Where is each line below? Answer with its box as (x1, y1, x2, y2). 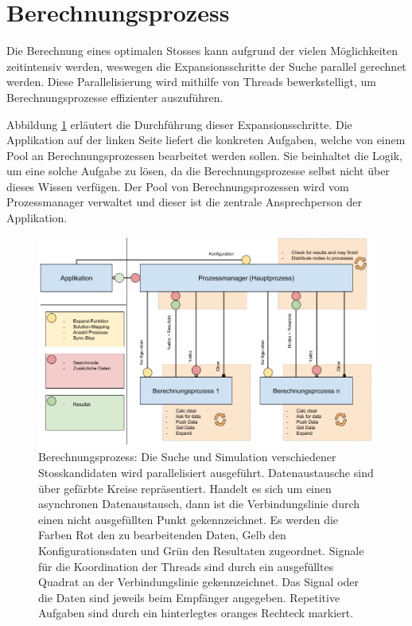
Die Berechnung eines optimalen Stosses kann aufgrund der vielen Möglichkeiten (6, 42, 398, 59)
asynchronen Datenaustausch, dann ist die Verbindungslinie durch (38, 495, 360, 512)
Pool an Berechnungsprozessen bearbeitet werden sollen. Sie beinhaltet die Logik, (6, 147, 403, 163)
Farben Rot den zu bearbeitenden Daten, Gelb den (38, 526, 286, 543)
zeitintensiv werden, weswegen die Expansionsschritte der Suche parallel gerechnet (6, 57, 406, 74)
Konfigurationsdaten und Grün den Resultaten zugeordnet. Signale (38, 542, 364, 559)
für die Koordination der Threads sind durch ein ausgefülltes (38, 558, 334, 574)
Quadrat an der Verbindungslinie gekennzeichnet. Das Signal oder (38, 573, 360, 590)
